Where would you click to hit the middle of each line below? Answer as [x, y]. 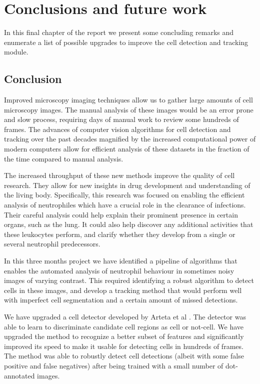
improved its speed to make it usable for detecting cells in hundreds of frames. [124, 346]
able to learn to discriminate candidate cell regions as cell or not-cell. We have [124, 326]
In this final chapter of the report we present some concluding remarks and [119, 32]
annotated [19, 375]
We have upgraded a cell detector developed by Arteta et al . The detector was [125, 316]
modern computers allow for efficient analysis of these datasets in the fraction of [127, 149]
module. [16, 52]
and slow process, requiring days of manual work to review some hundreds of [121, 119]
